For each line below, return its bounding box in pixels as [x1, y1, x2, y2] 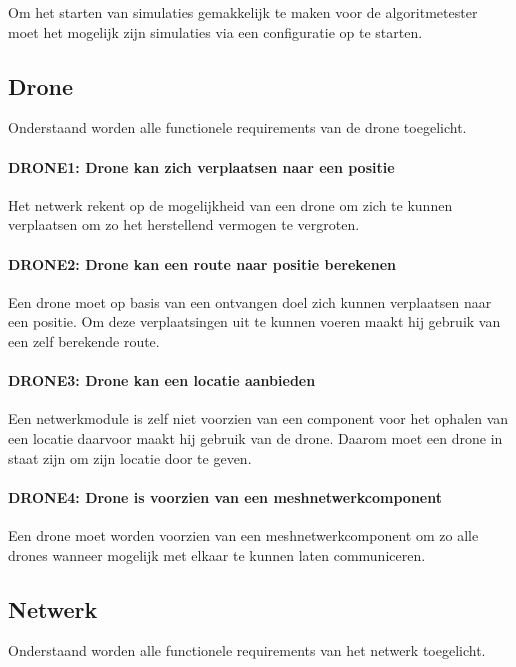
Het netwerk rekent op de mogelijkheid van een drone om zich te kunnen [8, 194, 453, 215]
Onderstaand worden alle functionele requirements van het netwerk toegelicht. [8, 640, 486, 661]
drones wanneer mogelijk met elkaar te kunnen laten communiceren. [8, 544, 426, 565]
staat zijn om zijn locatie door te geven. [8, 447, 252, 468]
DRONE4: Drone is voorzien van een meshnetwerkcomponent [8, 486, 442, 507]
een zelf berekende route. [8, 330, 160, 351]
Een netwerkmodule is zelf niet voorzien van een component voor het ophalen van [8, 408, 509, 429]
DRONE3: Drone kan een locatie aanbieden [8, 370, 316, 391]
